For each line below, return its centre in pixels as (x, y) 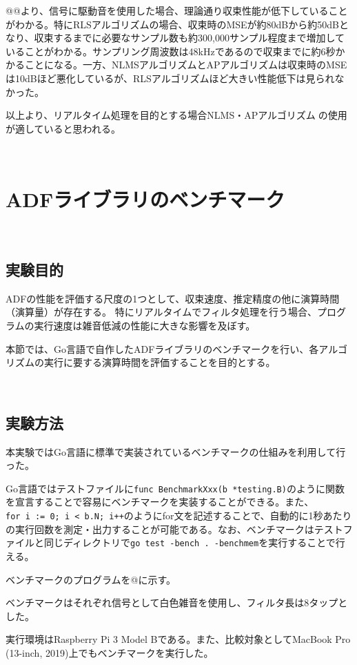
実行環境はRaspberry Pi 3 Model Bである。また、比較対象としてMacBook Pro (178, 639)
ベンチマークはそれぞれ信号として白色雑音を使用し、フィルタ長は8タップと (177, 603)
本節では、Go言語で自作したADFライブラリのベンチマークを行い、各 (162, 348)
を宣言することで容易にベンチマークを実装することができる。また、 (160, 502)
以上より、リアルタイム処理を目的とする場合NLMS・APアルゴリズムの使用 (176, 115)
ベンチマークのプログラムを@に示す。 (91, 579)
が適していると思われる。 (63, 128)
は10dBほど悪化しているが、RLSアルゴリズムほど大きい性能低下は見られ (170, 78)
